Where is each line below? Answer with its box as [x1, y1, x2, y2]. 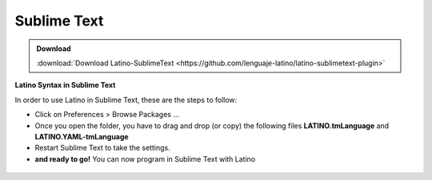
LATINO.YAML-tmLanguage [34, 131, 129, 141]
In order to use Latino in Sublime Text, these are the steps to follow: [14, 95, 238, 104]
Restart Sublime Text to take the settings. [34, 143, 171, 153]
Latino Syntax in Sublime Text [14, 80, 116, 90]
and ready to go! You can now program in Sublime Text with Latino [34, 154, 256, 163]
